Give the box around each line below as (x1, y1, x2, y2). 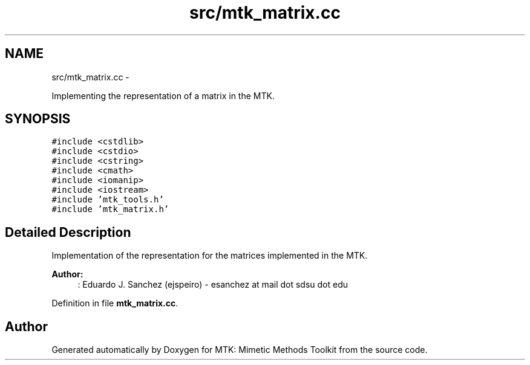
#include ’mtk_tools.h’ (51, 195, 164, 205)
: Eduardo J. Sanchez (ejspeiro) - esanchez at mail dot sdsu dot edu (77, 279, 348, 290)
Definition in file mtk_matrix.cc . (51, 298, 178, 309)
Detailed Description (5, 224, 131, 240)
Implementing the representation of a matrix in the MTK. (51, 90, 275, 101)
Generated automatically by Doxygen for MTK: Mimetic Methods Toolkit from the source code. (51, 344, 428, 355)
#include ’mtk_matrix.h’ (51, 204, 169, 215)
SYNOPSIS (5, 111, 71, 127)
